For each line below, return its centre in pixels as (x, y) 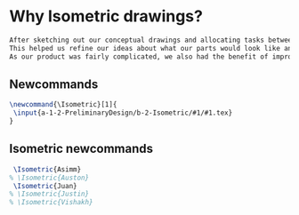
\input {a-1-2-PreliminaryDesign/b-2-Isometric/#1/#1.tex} (123, 113)
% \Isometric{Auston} (49, 178)
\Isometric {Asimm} (47, 169)
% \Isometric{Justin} (49, 194)
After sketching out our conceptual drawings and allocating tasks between (153, 40)
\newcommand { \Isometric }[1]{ (63, 105)
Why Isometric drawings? (106, 16)
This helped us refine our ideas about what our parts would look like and (153, 48)
